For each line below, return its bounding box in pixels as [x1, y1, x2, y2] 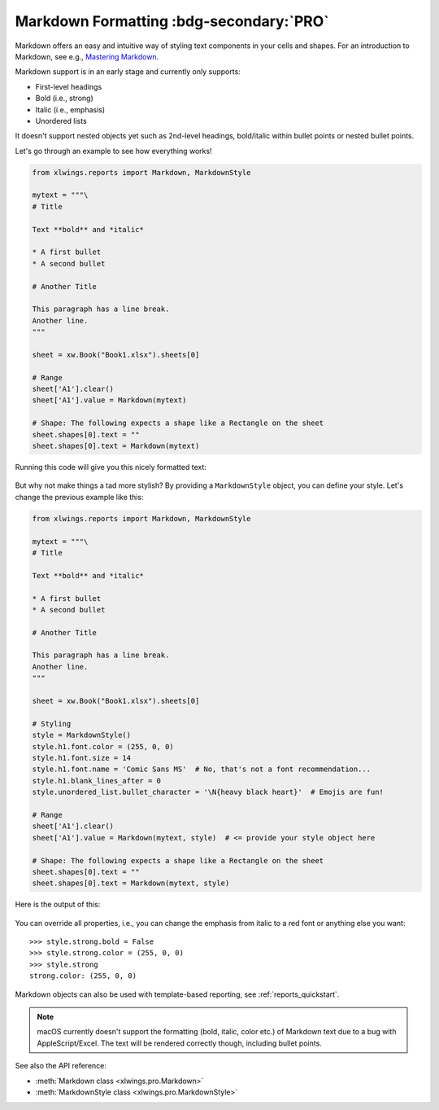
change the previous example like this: [15, 492, 144, 502]
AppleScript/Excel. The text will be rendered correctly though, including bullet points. [37, 1038, 323, 1048]
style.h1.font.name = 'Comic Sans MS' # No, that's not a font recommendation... [32, 765, 372, 774]
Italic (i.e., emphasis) [35, 104, 106, 114]
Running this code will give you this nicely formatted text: [15, 463, 207, 472]
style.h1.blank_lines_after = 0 [32, 776, 162, 785]
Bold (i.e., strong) [35, 94, 93, 103]
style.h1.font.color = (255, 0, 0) [32, 742, 174, 751]
